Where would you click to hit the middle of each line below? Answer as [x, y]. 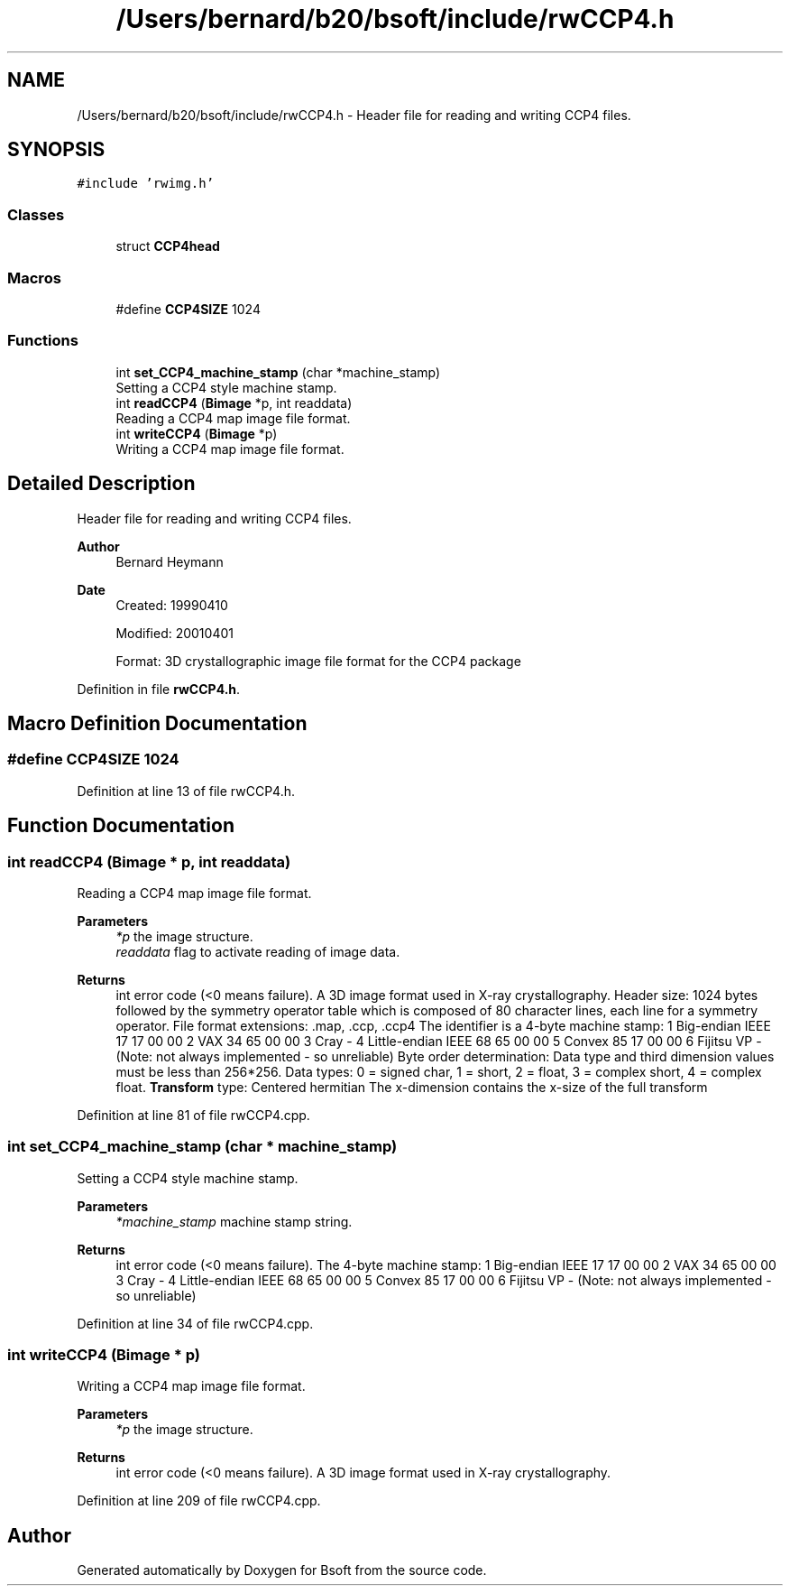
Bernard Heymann [170, 561]
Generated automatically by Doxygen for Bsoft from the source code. [282, 1570]
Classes [36, 214]
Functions [43, 341]
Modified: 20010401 [175, 633]
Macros [34, 278]
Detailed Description [101, 484]
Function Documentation [121, 826]
